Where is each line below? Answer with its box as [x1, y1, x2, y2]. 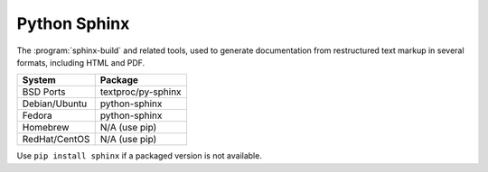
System [22, 74, 56, 86]
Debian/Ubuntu [22, 97, 88, 110]
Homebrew [22, 122, 70, 134]
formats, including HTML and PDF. [16, 57, 145, 68]
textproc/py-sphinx [99, 86, 182, 98]
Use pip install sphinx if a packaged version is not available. [16, 150, 262, 161]
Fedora [22, 109, 53, 122]
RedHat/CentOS [22, 133, 90, 146]
